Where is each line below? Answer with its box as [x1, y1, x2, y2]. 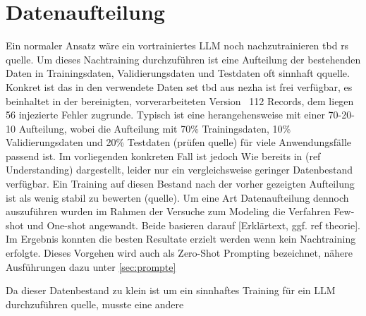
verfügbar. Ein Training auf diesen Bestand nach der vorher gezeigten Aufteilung [6, 176, 355, 191]
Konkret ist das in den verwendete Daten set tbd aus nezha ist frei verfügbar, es [6, 79, 353, 94]
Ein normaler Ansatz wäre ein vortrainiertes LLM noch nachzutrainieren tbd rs [6, 38, 349, 53]
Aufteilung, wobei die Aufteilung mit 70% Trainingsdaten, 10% [18, 121, 291, 135]
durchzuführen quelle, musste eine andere [6, 296, 184, 311]
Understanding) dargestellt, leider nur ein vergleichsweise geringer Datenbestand [6, 162, 353, 177]
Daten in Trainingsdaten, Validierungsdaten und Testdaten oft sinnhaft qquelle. [6, 66, 350, 80]
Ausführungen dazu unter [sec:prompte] [6, 259, 176, 274]
